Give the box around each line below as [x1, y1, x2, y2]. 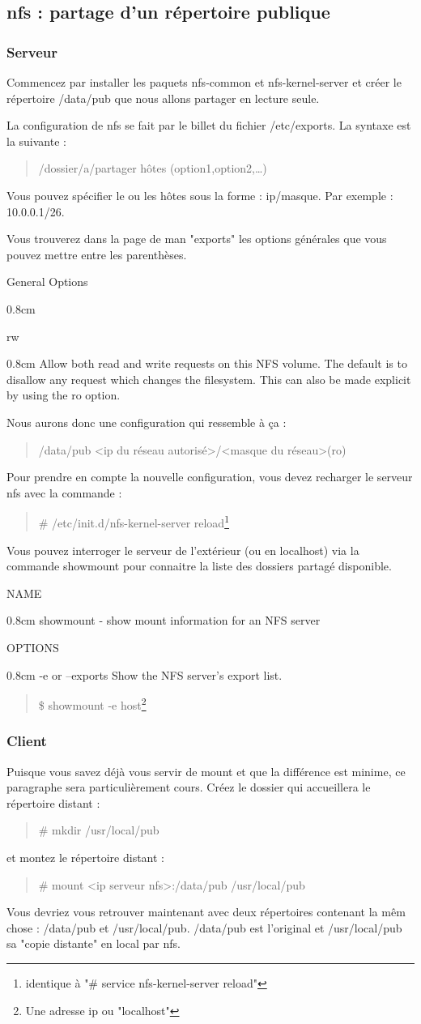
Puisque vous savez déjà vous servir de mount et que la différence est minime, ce [6, 762, 406, 779]
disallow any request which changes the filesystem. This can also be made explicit [6, 370, 411, 387]
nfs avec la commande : [6, 484, 122, 501]
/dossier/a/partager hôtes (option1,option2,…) [38, 160, 267, 177]
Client [6, 731, 47, 751]
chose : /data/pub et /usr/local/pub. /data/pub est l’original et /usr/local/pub [6, 919, 402, 936]
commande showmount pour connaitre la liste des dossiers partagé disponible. [6, 557, 392, 574]
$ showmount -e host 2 [38, 694, 147, 713]
